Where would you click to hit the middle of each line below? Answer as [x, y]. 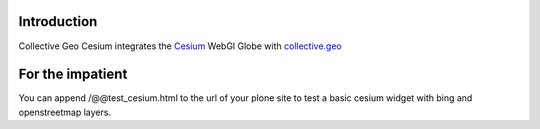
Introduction [58, 21]
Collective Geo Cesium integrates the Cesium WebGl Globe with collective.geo [180, 46]
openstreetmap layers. [65, 112]
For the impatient [73, 74]
